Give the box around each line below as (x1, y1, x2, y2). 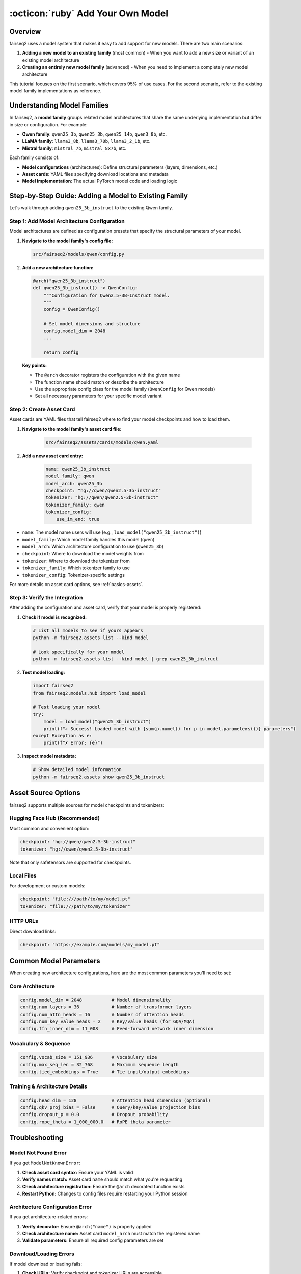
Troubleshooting (9, 1134, 64, 1143)
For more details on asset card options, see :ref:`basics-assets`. (9, 581, 144, 588)
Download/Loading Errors (9, 1250, 75, 1257)
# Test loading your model (33, 704, 100, 710)
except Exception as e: (33, 733, 93, 738)
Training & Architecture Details (9, 1083, 88, 1090)
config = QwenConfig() (43, 306, 100, 312)
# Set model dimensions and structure (43, 321, 141, 327)
